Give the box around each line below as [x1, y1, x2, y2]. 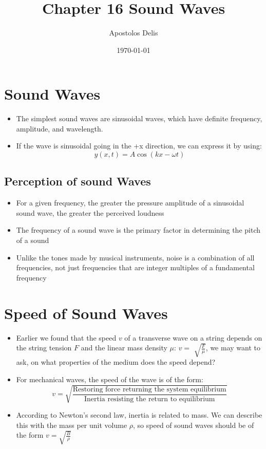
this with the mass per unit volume [16, 419, 127, 430]
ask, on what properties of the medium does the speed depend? [16, 357, 216, 367]
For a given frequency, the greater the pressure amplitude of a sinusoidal [16, 197, 244, 208]
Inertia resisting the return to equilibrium [84, 395, 215, 403]
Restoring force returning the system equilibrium [72, 385, 226, 393]
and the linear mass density [81, 342, 167, 353]
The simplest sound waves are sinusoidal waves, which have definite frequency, [16, 113, 262, 124]
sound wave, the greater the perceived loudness [16, 207, 164, 218]
